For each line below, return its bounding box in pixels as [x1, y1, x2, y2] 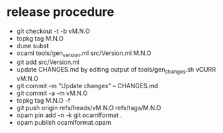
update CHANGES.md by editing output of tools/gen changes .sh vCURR [16, 65, 216, 75]
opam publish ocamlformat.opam [16, 118, 111, 126]
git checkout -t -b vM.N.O [16, 27, 91, 35]
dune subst [16, 41, 49, 50]
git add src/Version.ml [16, 58, 80, 66]
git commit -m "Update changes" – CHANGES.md [16, 81, 159, 90]
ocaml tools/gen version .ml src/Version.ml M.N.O [16, 49, 152, 59]
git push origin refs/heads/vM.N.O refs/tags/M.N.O [16, 103, 161, 112]
